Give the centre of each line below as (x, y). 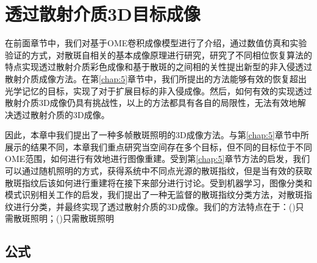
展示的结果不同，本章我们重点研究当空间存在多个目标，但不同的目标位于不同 (158, 146)
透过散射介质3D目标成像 (103, 14)
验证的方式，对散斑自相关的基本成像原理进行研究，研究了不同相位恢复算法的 (158, 54)
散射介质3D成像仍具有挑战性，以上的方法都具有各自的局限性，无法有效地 (151, 103)
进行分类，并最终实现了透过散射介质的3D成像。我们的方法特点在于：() (154, 206)
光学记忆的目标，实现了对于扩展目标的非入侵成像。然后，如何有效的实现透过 (158, 90)
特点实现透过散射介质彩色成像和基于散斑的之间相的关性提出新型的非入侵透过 (158, 67)
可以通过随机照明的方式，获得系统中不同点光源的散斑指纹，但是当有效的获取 (158, 171)
